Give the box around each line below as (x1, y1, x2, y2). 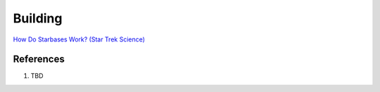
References (13, 53, 65, 65)
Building (13, 11, 63, 26)
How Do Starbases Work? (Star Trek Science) (13, 35, 146, 44)
